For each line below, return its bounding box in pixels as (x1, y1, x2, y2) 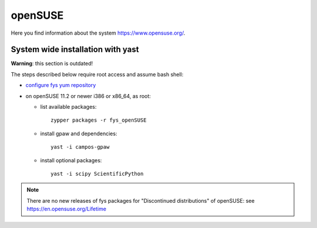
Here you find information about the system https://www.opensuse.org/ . (11, 29, 186, 36)
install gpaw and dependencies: (40, 130, 117, 137)
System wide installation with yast (11, 45, 139, 55)
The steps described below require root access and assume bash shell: (11, 71, 184, 78)
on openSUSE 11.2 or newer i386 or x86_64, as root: (25, 92, 151, 99)
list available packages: (40, 103, 97, 110)
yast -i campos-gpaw (50, 144, 110, 150)
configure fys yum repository (25, 82, 96, 89)
